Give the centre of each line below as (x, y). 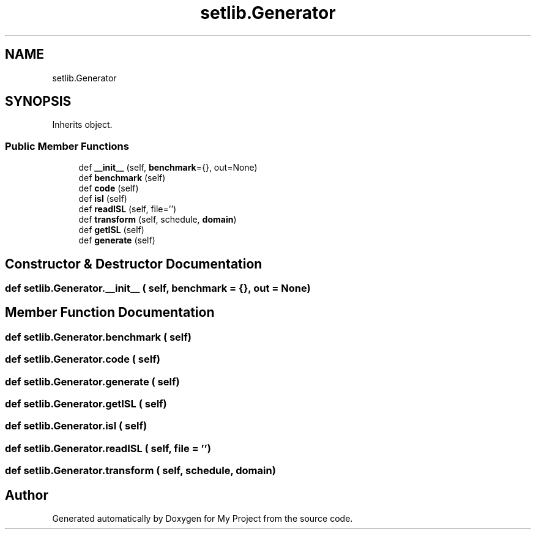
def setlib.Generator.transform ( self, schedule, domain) (140, 471)
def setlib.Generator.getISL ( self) (86, 404)
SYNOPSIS (38, 102)
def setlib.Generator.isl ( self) (76, 426)
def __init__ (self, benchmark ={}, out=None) (168, 168)
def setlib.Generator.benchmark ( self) (98, 337)
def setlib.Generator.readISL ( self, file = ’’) (108, 448)
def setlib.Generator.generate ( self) (92, 381)
